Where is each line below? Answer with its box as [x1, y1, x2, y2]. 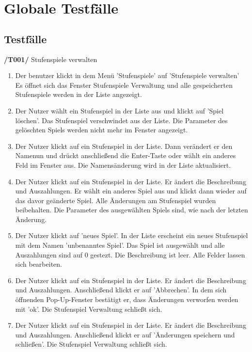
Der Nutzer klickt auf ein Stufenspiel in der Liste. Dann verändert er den [15, 141, 233, 151]
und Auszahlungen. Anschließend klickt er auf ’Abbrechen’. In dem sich [15, 285, 227, 295]
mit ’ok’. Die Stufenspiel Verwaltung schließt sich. [15, 304, 162, 314]
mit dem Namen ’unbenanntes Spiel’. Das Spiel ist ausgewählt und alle [15, 240, 225, 250]
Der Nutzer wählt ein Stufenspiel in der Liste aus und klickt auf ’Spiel [15, 105, 224, 115]
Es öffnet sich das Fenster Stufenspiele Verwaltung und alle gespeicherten [15, 80, 233, 90]
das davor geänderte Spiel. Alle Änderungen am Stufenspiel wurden [15, 195, 216, 205]
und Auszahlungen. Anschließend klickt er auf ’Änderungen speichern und [15, 329, 235, 339]
